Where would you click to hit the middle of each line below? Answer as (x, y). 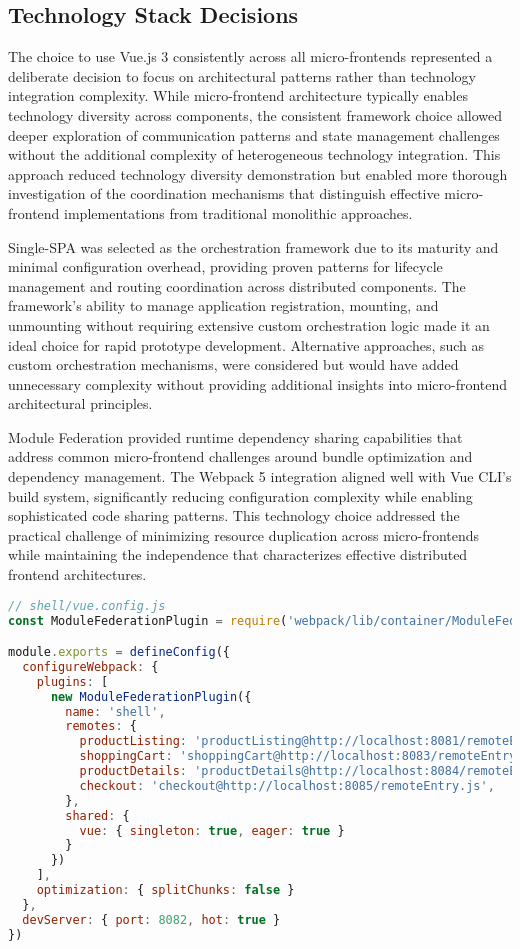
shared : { (97, 815)
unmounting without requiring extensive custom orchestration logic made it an (249, 324)
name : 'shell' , (115, 711)
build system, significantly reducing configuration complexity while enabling (240, 495)
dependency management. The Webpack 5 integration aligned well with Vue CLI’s (260, 476)
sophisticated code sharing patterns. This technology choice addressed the (234, 515)
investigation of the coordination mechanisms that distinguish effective (224, 193)
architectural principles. (80, 403)
